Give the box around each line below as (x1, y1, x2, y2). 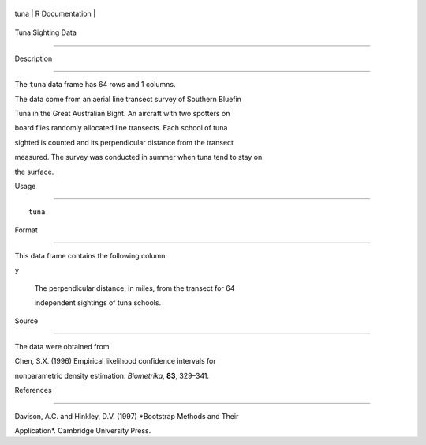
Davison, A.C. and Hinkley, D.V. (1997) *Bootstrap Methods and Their (14, 411, 239, 420)
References (14, 386, 52, 395)
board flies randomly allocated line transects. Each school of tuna (14, 123, 228, 133)
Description (14, 54, 53, 63)
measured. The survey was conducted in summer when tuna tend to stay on (14, 153, 263, 162)
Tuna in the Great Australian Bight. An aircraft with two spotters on (14, 108, 230, 118)
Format (14, 225, 39, 235)
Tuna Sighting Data (14, 28, 77, 37)
